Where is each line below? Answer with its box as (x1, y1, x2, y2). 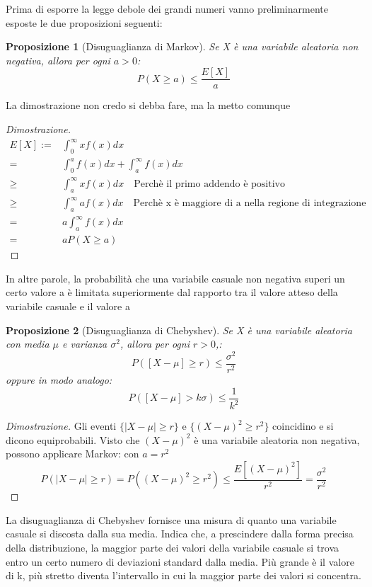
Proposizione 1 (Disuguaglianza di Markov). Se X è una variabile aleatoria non (6, 39, 359, 54)
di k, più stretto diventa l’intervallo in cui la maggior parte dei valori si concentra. (6, 568, 361, 583)
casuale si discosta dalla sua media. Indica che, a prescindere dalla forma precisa (6, 526, 354, 541)
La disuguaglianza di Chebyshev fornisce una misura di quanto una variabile (6, 512, 337, 527)
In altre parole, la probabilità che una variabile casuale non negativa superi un (6, 270, 345, 285)
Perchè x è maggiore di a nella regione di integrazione (133, 198, 366, 209)
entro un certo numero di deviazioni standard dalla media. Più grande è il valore (6, 554, 354, 569)
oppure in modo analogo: (6, 372, 112, 387)
